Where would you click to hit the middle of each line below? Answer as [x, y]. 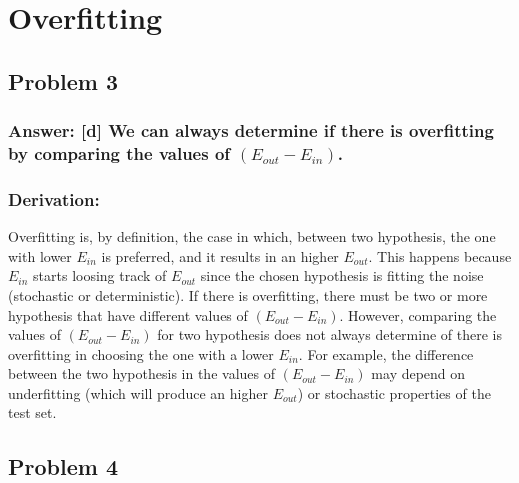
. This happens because [440, 255]
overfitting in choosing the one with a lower [141, 353]
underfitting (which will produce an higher [138, 392]
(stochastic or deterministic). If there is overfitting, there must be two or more [248, 294]
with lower [40, 255]
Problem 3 [63, 80]
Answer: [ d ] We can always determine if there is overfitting [251, 130]
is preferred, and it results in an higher [220, 255]
